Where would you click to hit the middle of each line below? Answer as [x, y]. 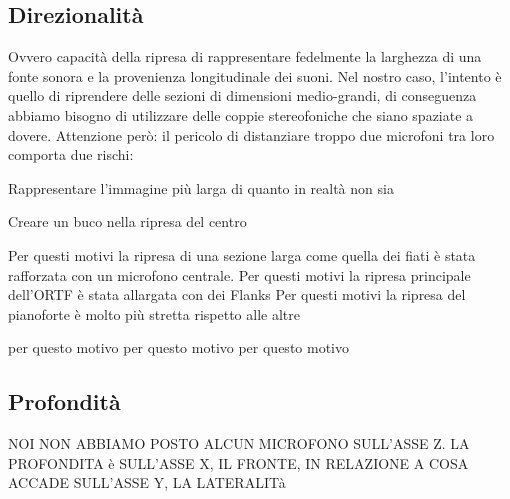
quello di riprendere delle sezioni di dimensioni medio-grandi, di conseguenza [242, 95]
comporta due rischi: [71, 154]
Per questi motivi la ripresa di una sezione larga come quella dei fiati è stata [242, 254]
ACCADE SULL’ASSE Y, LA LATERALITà [147, 482]
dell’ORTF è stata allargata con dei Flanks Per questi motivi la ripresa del [237, 294]
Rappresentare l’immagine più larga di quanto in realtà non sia [201, 187]
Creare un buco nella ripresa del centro [127, 221]
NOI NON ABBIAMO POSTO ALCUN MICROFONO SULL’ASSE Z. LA [239, 443]
